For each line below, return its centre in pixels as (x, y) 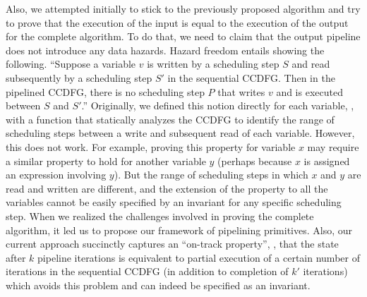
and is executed (309, 91)
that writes (241, 91)
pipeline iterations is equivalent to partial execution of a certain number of (199, 257)
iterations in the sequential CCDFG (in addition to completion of (147, 271)
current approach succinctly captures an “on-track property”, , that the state (172, 244)
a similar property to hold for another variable (106, 160)
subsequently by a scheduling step (79, 77)
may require (333, 146)
